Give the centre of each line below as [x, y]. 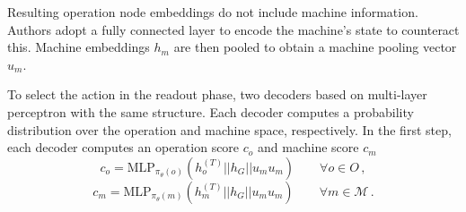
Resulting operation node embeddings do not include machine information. [213, 12]
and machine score [308, 147]
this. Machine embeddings [79, 47]
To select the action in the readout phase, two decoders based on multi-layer [217, 94]
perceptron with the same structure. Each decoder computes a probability [211, 111]
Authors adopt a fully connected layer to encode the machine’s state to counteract [233, 29]
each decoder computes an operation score [123, 147]
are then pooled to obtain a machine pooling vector [315, 47]
